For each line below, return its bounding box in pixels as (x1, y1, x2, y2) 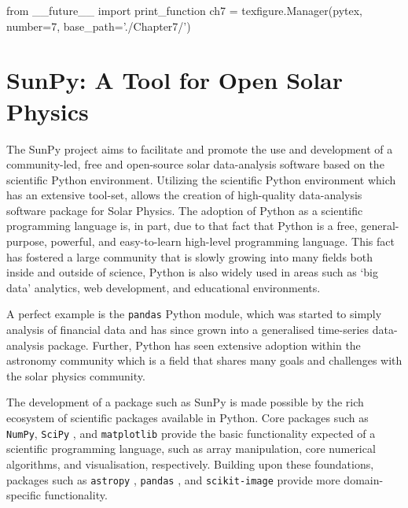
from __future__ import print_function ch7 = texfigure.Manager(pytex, (6, 2, 362, 18)
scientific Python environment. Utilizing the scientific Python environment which (6, 171, 396, 187)
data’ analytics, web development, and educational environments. (6, 279, 321, 295)
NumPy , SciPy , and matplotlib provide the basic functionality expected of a (6, 425, 376, 441)
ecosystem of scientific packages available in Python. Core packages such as (6, 410, 369, 426)
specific (6, 487, 42, 503)
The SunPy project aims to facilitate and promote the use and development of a (6, 140, 393, 157)
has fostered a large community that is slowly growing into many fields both (6, 248, 373, 265)
